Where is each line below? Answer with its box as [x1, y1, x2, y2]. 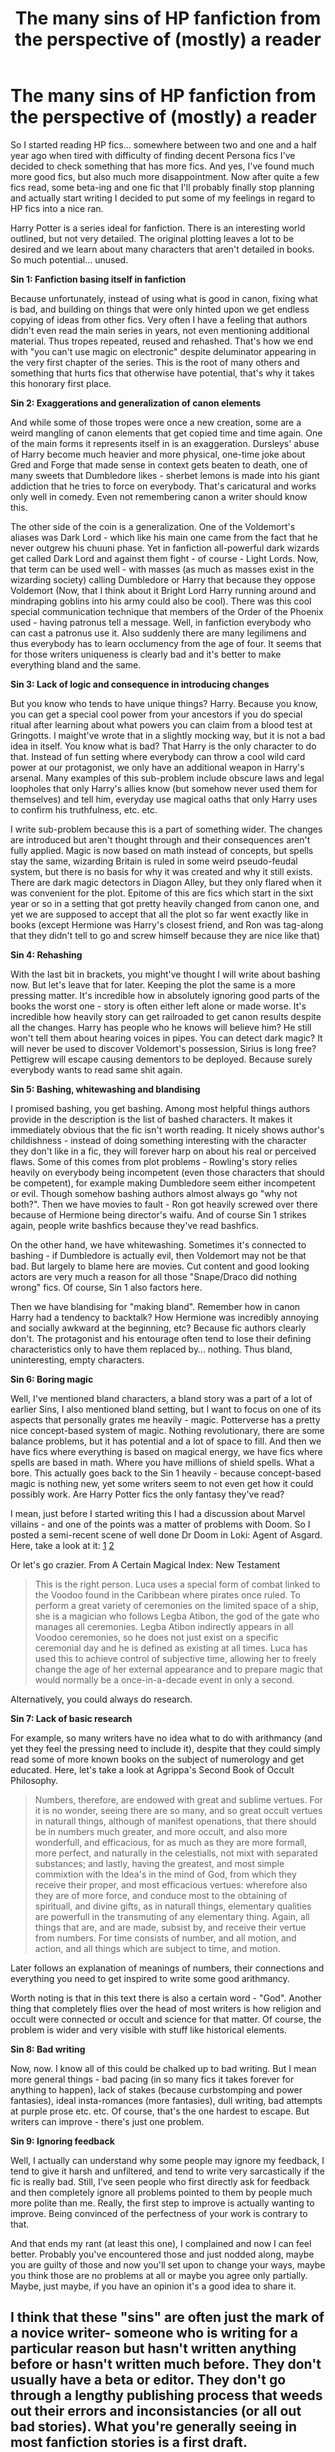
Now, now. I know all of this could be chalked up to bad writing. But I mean [10, 2062, 317, 2074]
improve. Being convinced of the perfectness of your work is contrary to [10, 2207, 308, 2219]
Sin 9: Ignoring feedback [10, 2135, 115, 2147]
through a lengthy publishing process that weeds [10, 2387, 323, 2404]
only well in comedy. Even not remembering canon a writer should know [10, 490, 308, 502]
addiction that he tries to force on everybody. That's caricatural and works [10, 480, 317, 492]
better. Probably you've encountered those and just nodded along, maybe [10, 2248, 315, 2260]
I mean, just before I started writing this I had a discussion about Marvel [10, 1507, 306, 1519]
